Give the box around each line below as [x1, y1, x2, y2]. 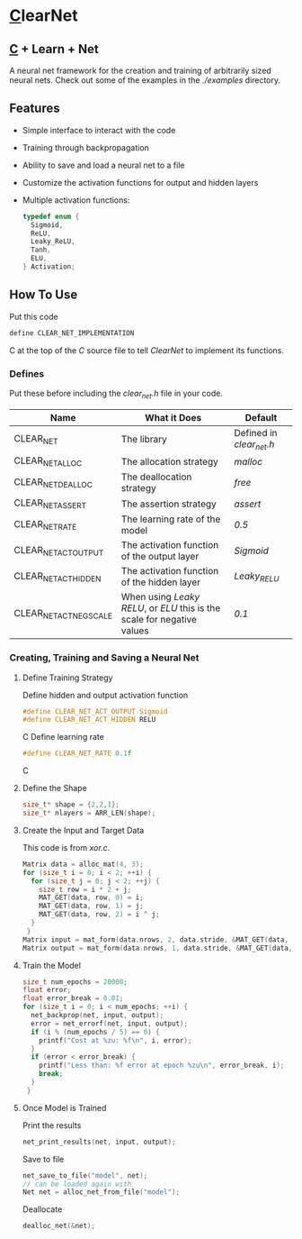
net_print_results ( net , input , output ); [22, 1137, 176, 1146]
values [120, 624, 150, 637]
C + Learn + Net [9, 41, 99, 57]
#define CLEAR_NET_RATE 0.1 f [22, 749, 132, 758]
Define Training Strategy [22, 672, 113, 683]
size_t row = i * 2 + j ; [39, 885, 132, 894]
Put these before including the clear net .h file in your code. [9, 387, 223, 401]
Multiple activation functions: [22, 195, 130, 205]
